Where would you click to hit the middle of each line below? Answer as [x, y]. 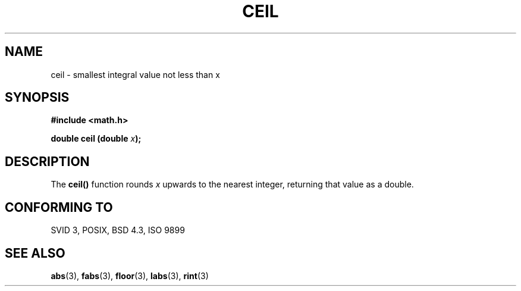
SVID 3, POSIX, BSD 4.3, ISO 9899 [118, 230]
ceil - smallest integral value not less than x [135, 74]
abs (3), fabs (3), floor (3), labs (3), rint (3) [130, 276]
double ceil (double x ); [96, 139]
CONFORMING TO [59, 207]
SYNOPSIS [37, 98]
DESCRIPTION [47, 161]
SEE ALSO [35, 253]
